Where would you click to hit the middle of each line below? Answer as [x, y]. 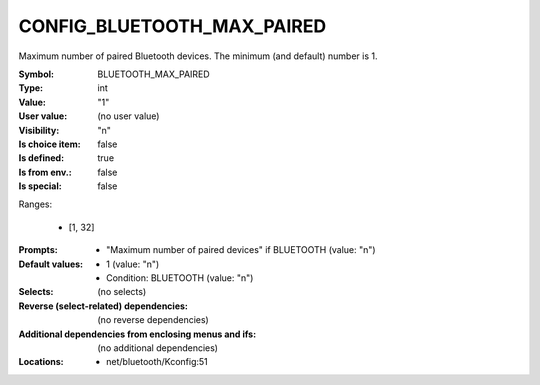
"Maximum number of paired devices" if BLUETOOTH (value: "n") [241, 250]
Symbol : [36, 74]
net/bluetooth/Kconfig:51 [157, 362]
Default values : [51, 264]
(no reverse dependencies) [153, 320]
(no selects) [122, 292]
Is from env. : [45, 172]
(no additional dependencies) [158, 347]
